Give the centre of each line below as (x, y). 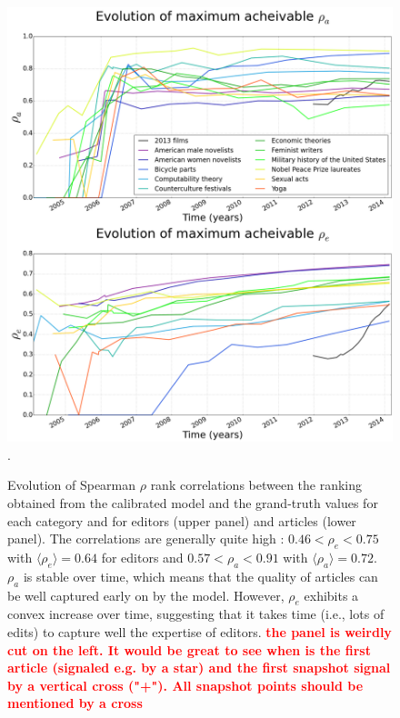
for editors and (142, 557)
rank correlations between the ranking (256, 485)
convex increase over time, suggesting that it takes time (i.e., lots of (196, 614)
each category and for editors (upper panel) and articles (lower (182, 520)
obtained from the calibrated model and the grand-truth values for (193, 502)
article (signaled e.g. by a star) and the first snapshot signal (199, 668)
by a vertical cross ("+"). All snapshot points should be (185, 685)
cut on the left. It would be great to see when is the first (189, 649)
